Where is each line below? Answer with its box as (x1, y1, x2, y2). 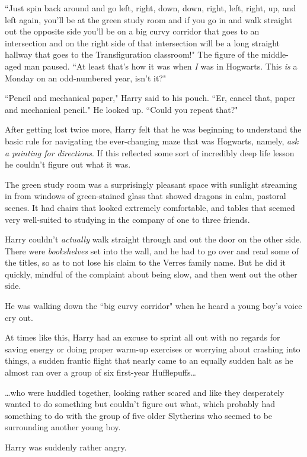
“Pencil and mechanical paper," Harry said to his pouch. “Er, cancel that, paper (5, 92, 296, 104)
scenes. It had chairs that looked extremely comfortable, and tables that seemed (5, 201, 295, 213)
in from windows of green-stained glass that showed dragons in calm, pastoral (5, 190, 286, 202)
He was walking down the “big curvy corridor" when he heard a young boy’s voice (5, 300, 302, 312)
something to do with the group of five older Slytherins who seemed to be (5, 409, 273, 421)
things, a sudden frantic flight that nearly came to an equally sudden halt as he (5, 354, 293, 367)
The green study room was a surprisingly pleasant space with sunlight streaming (5, 178, 298, 190)
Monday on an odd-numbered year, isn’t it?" (5, 71, 167, 84)
